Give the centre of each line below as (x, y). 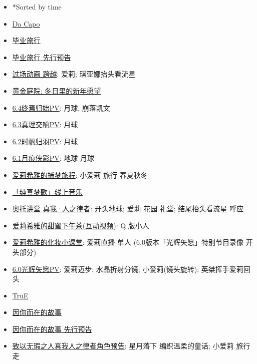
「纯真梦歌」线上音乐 (47, 192)
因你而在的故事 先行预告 (52, 329)
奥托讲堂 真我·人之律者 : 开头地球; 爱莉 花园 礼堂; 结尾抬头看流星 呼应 (128, 209)
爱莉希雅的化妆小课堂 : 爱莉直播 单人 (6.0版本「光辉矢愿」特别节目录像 (128, 242)
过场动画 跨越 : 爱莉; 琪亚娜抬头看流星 (74, 74)
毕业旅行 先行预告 (42, 57)
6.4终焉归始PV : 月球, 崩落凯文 (61, 107)
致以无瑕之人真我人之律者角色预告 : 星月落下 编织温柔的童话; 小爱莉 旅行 (131, 346)
